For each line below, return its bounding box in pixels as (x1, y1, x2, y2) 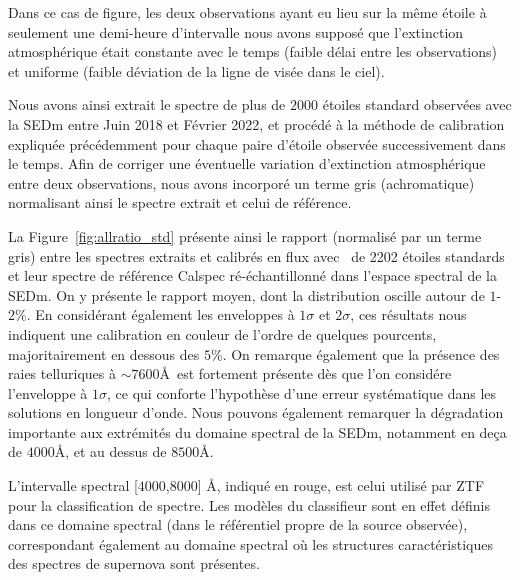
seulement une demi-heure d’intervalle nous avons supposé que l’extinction (8, 21, 464, 42)
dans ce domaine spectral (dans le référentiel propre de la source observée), (8, 514, 468, 535)
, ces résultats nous (350, 304, 467, 325)
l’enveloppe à (8, 382, 88, 403)
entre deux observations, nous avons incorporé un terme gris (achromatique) (8, 172, 475, 193)
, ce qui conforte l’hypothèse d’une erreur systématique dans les (107, 382, 497, 403)
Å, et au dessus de (54, 441, 167, 462)
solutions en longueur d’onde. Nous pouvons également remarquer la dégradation (8, 402, 504, 423)
